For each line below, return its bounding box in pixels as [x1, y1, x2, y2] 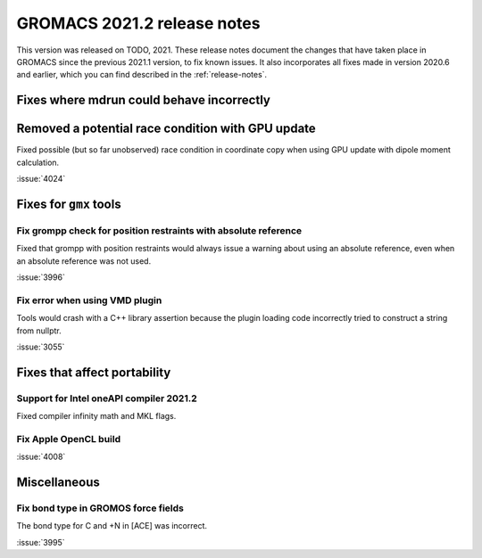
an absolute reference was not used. [16, 255, 152, 267]
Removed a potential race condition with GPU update [16, 121, 316, 136]
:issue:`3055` [16, 341, 65, 352]
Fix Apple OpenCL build [16, 432, 121, 445]
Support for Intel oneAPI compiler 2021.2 [16, 392, 197, 405]
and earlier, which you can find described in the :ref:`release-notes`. [16, 70, 268, 80]
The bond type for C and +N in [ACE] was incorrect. [16, 521, 208, 531]
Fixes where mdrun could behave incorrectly [16, 93, 271, 108]
